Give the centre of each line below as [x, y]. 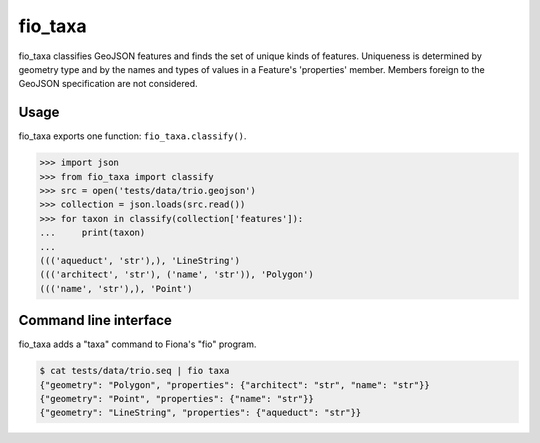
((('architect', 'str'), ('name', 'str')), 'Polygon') [176, 274]
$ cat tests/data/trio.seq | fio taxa [134, 371]
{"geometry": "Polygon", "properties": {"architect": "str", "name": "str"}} [234, 384]
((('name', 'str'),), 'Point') [116, 288]
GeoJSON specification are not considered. [108, 84]
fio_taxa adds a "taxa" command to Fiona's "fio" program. [137, 344]
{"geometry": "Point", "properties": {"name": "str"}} [176, 398]
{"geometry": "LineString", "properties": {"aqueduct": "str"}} [200, 413]
